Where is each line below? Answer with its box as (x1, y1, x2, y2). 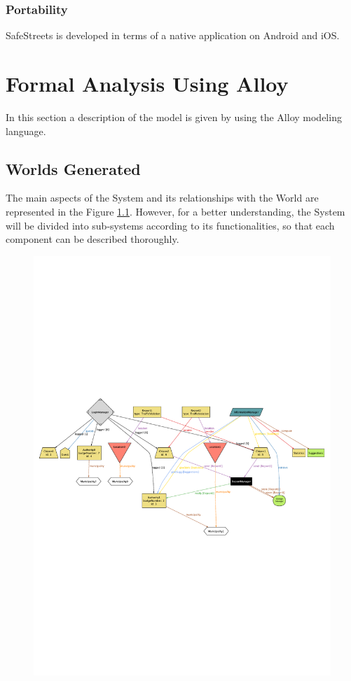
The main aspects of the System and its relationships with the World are (6, 190, 319, 205)
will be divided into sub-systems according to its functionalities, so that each (6, 218, 335, 232)
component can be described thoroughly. (6, 232, 179, 246)
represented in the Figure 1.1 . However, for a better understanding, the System (6, 204, 345, 218)
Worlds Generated (6, 157, 141, 179)
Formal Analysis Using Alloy (6, 69, 289, 97)
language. (6, 123, 46, 138)
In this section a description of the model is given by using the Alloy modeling (6, 109, 342, 124)
